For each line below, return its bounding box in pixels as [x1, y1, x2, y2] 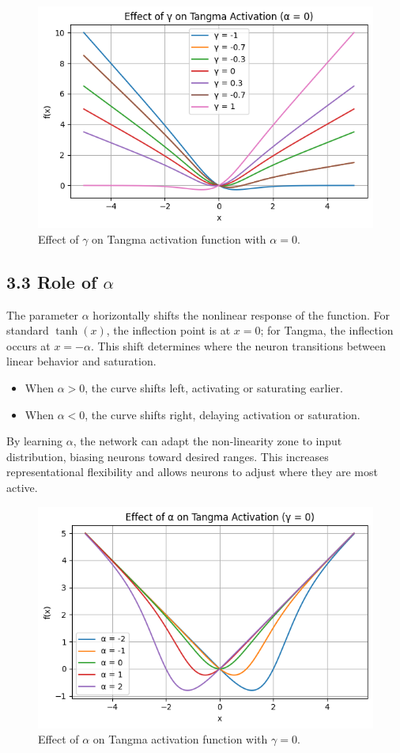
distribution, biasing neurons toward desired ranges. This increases [6, 448, 329, 464]
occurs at [6, 337, 51, 354]
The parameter [6, 306, 79, 323]
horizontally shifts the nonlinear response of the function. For [92, 306, 390, 323]
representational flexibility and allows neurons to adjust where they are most [6, 464, 378, 480]
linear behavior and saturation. [6, 353, 157, 369]
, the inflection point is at [106, 322, 231, 339]
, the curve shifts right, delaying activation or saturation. [85, 406, 360, 422]
